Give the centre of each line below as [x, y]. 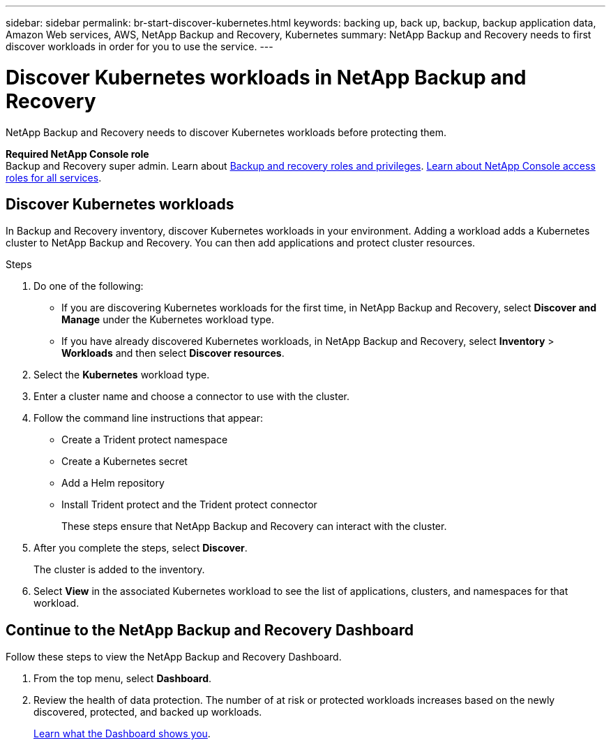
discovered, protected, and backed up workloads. [148, 712]
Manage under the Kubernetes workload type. [168, 320]
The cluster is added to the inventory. [119, 570]
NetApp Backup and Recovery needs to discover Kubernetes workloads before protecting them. [226, 132]
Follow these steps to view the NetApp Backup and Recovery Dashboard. [174, 657]
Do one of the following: [89, 286]
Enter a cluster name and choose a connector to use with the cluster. [192, 397]
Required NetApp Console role [77, 154]
